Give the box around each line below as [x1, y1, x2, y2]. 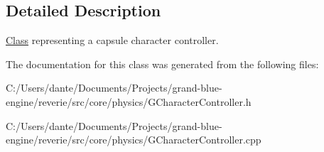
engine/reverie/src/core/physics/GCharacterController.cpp [6, 132, 261, 147]
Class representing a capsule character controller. [6, 33, 219, 48]
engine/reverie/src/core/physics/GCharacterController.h [6, 94, 252, 109]
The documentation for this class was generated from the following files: [6, 56, 319, 71]
